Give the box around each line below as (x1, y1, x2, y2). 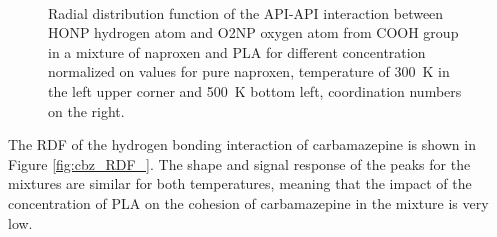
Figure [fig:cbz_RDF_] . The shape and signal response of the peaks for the (8, 153, 471, 174)
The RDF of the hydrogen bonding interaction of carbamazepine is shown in (8, 134, 476, 155)
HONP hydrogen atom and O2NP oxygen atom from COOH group (48, 22, 459, 43)
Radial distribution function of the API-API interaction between (48, 2, 444, 23)
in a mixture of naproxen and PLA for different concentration (48, 41, 426, 62)
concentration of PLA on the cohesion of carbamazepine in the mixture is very (8, 192, 489, 213)
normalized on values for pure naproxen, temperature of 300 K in (48, 61, 450, 82)
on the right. (48, 100, 125, 121)
